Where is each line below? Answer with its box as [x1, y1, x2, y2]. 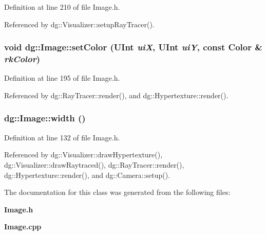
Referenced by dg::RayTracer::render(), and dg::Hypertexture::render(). [4, 89, 229, 100]
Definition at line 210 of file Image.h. [4, 2, 120, 12]
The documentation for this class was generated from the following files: [4, 187, 231, 197]
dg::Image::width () [4, 112, 86, 124]
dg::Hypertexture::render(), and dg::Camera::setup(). [4, 169, 170, 180]
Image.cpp [4, 221, 42, 232]
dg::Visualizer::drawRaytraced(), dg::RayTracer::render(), [4, 159, 184, 170]
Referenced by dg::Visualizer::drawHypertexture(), [4, 149, 163, 160]
